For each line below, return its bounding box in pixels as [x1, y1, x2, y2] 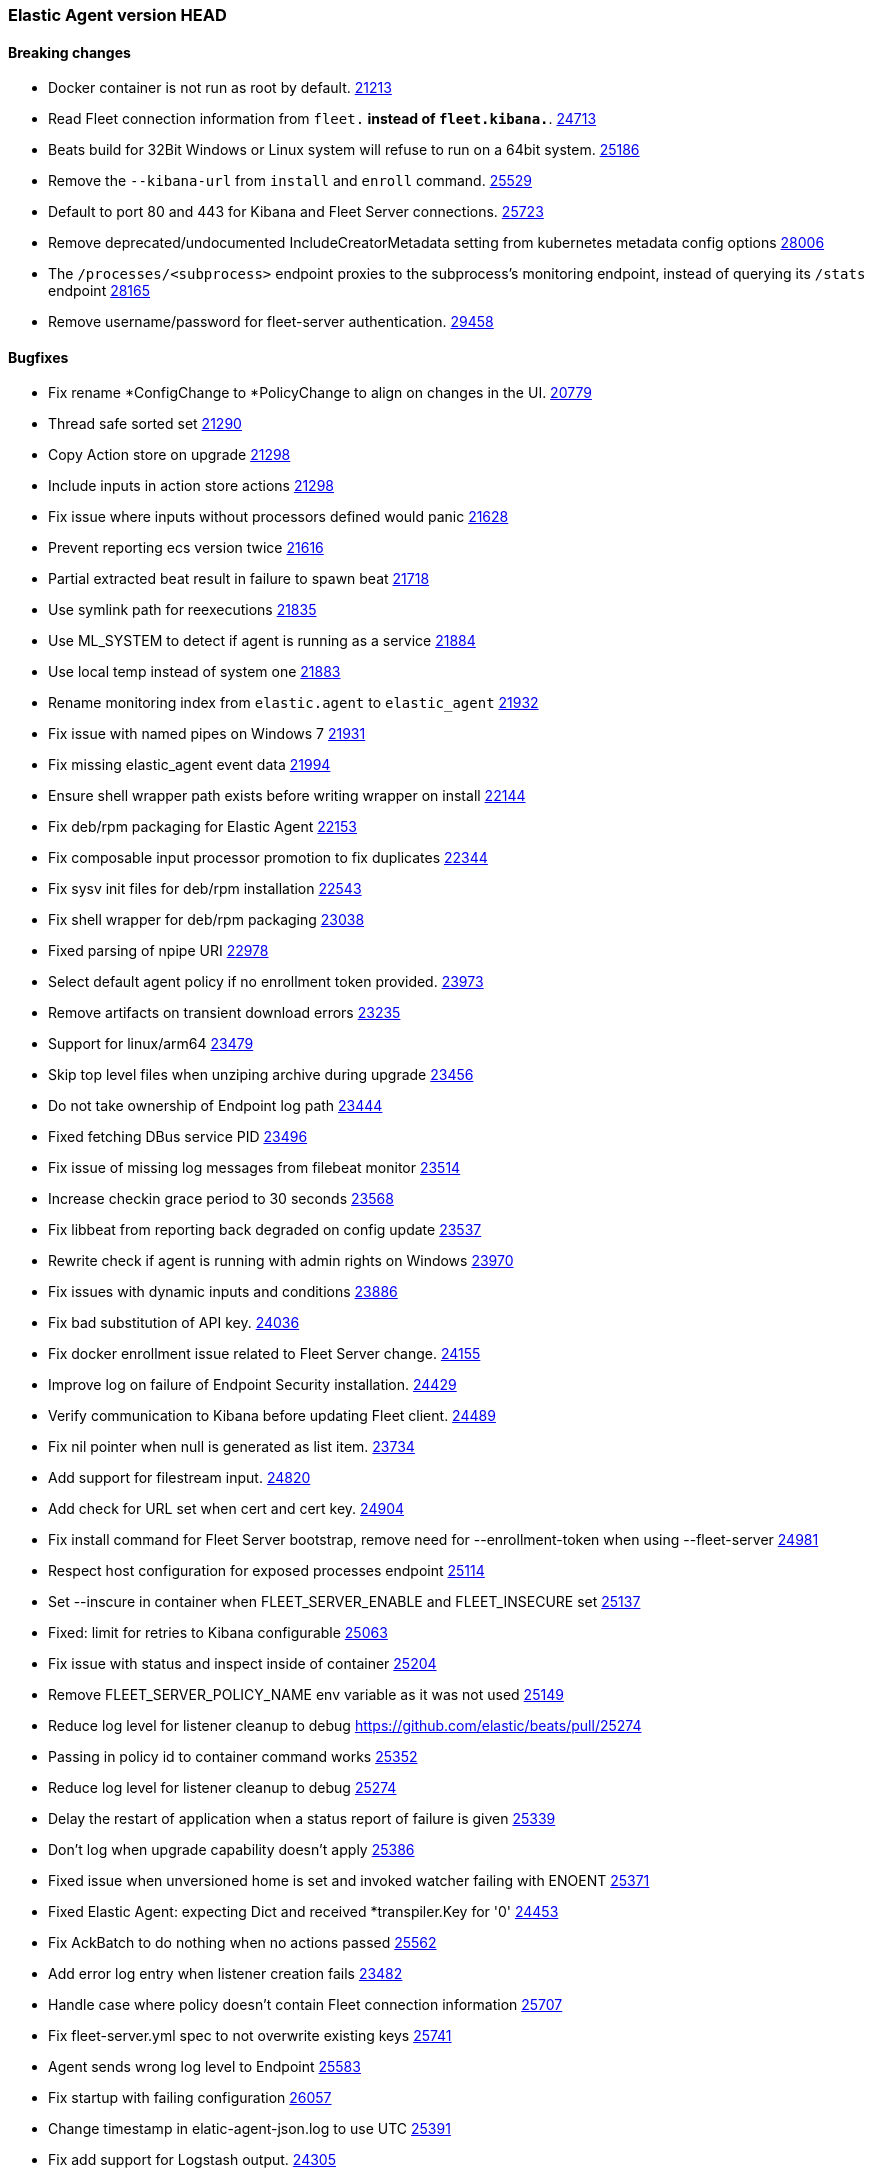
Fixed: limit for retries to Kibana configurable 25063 [48, 1624, 388, 1642]
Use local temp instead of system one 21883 [48, 663, 341, 681]
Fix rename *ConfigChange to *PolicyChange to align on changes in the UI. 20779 [48, 384, 592, 402]
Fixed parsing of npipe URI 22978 [48, 942, 269, 960]
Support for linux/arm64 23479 [48, 1035, 254, 1053]
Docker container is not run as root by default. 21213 [48, 79, 392, 97]
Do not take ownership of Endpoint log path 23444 [48, 1097, 383, 1115]
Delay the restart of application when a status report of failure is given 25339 [48, 1810, 556, 1828]
